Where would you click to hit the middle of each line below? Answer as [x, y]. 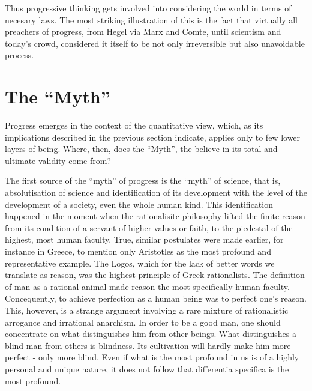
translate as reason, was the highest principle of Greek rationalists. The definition [155, 275]
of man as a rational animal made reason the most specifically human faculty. [147, 286]
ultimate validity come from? [58, 160]
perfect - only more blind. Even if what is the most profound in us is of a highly [152, 357]
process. [19, 55]
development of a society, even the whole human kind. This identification [139, 204]
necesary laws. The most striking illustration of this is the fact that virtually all [151, 20]
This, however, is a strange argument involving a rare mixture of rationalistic [147, 310]
